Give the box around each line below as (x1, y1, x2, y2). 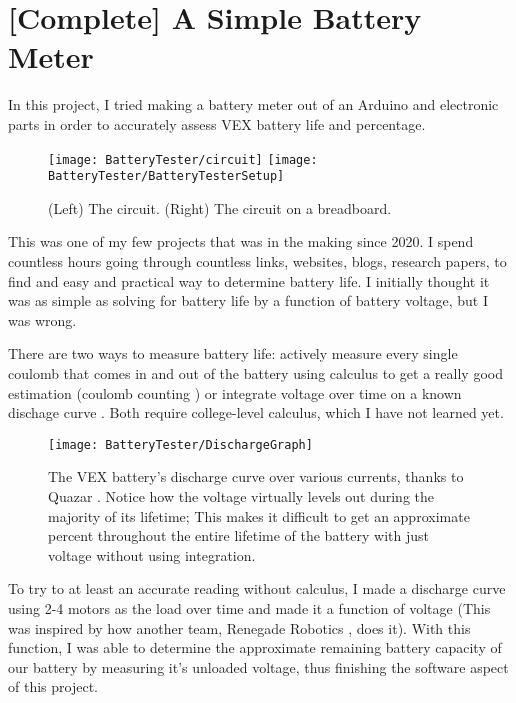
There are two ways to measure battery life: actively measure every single (8, 343, 458, 364)
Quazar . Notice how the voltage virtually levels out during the (48, 486, 434, 506)
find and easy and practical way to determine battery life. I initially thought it (8, 270, 490, 291)
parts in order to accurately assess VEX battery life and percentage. (8, 113, 426, 134)
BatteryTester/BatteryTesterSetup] (48, 169, 285, 184)
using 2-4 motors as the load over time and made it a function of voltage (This (8, 597, 491, 618)
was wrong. (8, 309, 77, 330)
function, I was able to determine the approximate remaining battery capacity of (8, 637, 502, 658)
